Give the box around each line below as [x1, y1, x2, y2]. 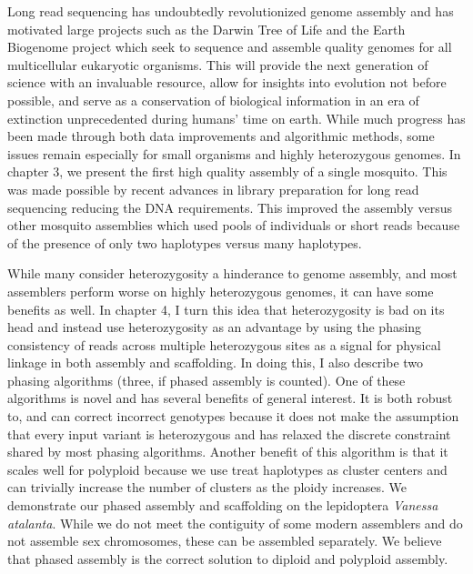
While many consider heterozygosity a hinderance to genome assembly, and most [7, 264, 458, 283]
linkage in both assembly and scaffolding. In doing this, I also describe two [7, 353, 424, 372]
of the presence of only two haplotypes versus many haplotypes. [7, 233, 362, 252]
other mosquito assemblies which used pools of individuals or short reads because [7, 216, 460, 235]
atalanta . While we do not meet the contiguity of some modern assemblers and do [7, 513, 463, 532]
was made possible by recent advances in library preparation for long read [7, 179, 419, 198]
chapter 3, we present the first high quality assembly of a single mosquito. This [7, 162, 448, 181]
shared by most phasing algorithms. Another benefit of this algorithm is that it [7, 442, 448, 461]
